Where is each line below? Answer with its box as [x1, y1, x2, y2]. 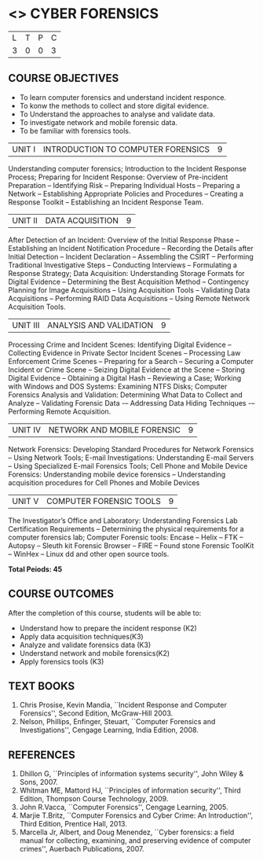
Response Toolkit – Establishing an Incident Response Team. [8, 197, 204, 207]
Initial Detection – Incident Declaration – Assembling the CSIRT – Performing [8, 252, 254, 261]
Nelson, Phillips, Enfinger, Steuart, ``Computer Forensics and [19, 717, 216, 727]
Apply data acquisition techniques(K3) [19, 631, 144, 641]
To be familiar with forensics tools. [19, 126, 131, 135]
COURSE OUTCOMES [8, 587, 115, 601]
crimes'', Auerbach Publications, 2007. [19, 844, 144, 854]
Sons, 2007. [19, 778, 58, 787]
